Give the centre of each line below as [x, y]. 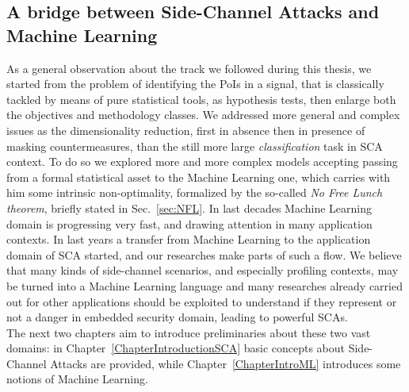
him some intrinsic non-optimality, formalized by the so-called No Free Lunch [195, 192]
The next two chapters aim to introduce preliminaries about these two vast [189, 332]
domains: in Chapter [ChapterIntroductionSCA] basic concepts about [176, 348]
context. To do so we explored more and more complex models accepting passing [202, 161]
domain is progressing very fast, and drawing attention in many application [189, 223]
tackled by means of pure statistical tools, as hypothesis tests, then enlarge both [201, 99]
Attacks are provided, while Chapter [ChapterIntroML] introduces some [226, 363]
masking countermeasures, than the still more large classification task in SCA [195, 146]
